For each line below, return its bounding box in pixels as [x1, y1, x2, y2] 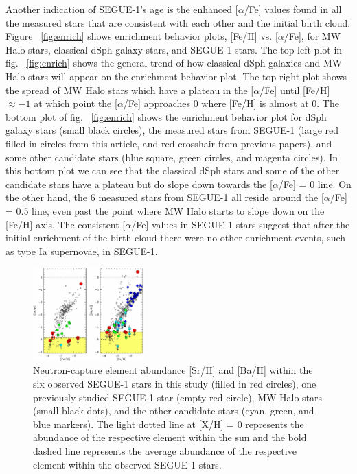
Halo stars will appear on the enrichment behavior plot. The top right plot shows [5, 69, 347, 83]
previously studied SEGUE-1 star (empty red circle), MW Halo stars [33, 390, 323, 404]
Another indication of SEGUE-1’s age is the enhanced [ [5, 2, 238, 16]
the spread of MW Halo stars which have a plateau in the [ [5, 82, 254, 97]
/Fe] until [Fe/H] [260, 82, 330, 97]
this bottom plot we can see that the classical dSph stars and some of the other [5, 163, 340, 178]
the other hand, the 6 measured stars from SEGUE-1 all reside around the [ [5, 190, 324, 204]
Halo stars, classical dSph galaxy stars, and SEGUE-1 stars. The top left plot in [5, 42, 343, 56]
